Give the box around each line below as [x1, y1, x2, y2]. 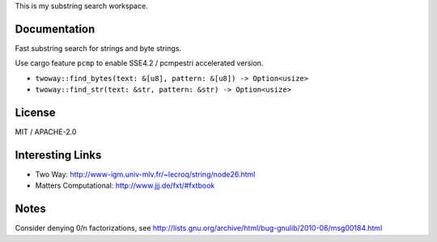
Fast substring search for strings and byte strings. [15, 43, 182, 53]
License [15, 105, 56, 119]
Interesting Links [15, 148, 102, 162]
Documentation [15, 22, 95, 36]
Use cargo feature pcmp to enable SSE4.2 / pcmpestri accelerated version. [15, 58, 264, 68]
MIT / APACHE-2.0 [15, 126, 77, 137]
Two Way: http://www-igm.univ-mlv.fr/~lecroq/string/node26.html [35, 169, 256, 179]
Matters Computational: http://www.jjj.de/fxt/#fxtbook [35, 180, 215, 190]
